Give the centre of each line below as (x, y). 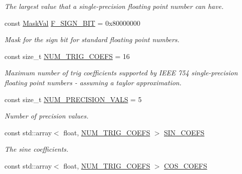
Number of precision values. (46, 116)
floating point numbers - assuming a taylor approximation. (93, 82)
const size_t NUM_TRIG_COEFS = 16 (67, 56)
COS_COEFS (186, 165)
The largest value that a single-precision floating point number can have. (114, 6)
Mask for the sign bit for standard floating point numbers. (92, 39)
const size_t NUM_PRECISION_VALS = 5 (73, 99)
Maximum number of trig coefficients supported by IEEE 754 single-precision (121, 73)
